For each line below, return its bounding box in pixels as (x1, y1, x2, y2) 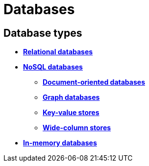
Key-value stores (43, 108, 99, 117)
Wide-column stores (43, 123, 111, 132)
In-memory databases (23, 139, 97, 147)
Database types (3, 26, 82, 39)
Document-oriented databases (43, 78, 145, 87)
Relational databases (23, 47, 93, 56)
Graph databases (43, 93, 100, 102)
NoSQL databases (23, 63, 83, 71)
